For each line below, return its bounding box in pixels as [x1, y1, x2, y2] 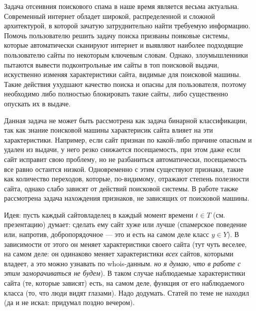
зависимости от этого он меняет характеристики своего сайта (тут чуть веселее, [4, 238, 247, 249]
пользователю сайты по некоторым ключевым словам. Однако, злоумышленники [4, 49, 248, 60]
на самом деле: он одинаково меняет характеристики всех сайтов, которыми [4, 248, 234, 259]
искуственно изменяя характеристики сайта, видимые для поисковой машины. [4, 69, 241, 79]
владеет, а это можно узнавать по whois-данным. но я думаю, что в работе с [4, 258, 241, 268]
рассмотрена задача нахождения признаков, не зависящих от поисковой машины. [4, 193, 250, 203]
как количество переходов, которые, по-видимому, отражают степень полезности [4, 173, 249, 184]
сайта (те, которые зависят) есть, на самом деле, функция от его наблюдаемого [4, 278, 245, 288]
